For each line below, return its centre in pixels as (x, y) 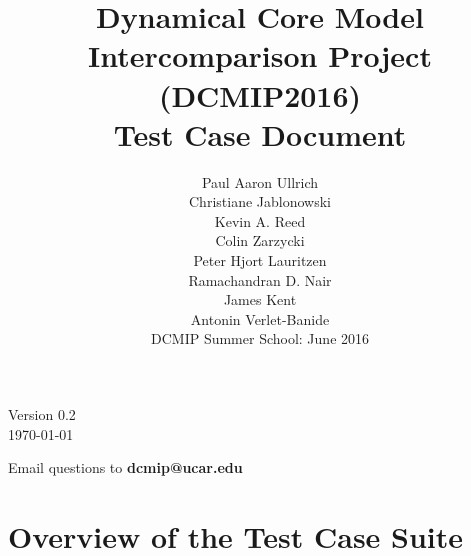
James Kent (260, 299)
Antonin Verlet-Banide (260, 318)
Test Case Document (260, 133)
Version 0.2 (42, 414)
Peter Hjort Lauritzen (260, 260)
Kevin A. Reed (260, 220)
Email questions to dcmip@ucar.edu (125, 467)
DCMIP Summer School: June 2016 (260, 338)
